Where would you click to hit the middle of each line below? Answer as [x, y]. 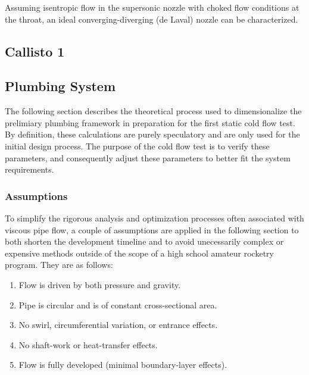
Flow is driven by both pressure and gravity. [100, 284]
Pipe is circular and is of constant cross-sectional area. [118, 304]
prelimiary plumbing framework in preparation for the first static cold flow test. [150, 122]
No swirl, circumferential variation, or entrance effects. [118, 325]
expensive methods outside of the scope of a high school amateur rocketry [139, 253]
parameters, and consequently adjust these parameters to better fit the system [148, 157]
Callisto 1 [35, 51]
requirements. [29, 169]
